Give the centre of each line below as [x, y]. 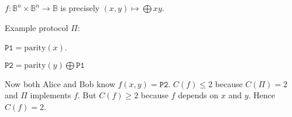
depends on [198, 95]
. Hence [262, 95]
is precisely [80, 8]
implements [51, 95]
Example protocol [37, 27]
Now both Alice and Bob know [60, 83]
